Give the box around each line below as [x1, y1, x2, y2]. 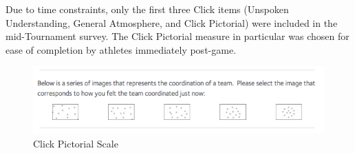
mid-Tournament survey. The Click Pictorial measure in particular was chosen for [6, 29, 349, 43]
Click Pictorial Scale [33, 136, 118, 150]
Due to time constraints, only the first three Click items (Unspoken [6, 2, 289, 16]
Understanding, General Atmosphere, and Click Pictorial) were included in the [6, 15, 338, 30]
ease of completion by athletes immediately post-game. [6, 42, 237, 57]
